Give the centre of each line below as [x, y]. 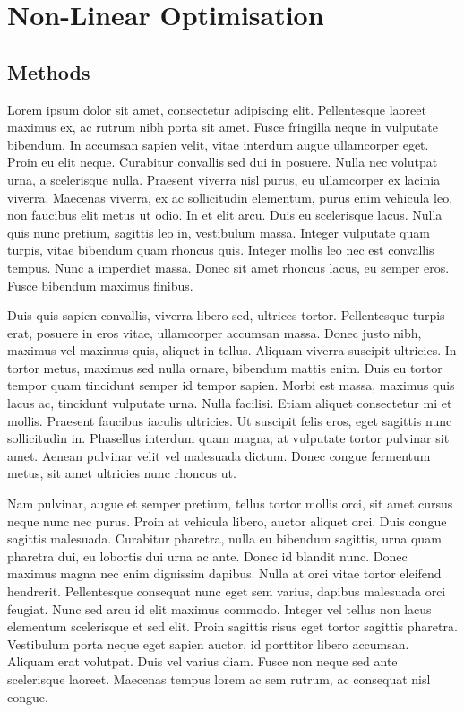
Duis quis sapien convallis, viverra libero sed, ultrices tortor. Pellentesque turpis [226, 315]
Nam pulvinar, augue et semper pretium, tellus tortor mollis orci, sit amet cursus [230, 504]
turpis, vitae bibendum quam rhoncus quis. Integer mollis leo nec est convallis [221, 250]
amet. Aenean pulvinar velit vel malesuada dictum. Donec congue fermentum [219, 455]
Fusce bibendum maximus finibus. [100, 285]
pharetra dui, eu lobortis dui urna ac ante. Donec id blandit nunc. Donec [207, 556]
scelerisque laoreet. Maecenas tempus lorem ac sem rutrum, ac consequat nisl [219, 678]
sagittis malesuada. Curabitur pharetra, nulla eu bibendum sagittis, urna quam [224, 538]
